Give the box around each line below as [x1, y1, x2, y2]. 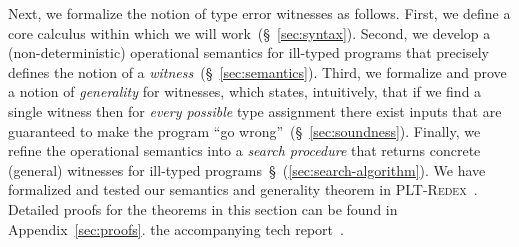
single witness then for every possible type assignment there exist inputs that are [8, 100, 502, 121]
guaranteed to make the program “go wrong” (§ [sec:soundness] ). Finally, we [8, 120, 481, 141]
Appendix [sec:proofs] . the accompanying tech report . [8, 218, 344, 239]
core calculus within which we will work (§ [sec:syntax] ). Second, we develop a [8, 22, 491, 43]
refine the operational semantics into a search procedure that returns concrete [8, 140, 481, 161]
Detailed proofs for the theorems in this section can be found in [8, 198, 398, 219]
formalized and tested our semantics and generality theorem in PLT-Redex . [8, 179, 478, 200]
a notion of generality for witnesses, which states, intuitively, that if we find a [8, 81, 482, 102]
